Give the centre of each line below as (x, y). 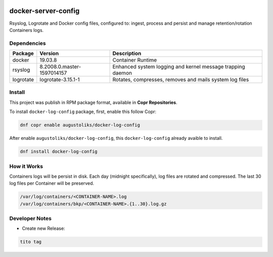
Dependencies (28, 43)
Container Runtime (135, 60)
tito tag (31, 242)
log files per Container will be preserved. (52, 183)
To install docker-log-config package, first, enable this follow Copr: (83, 112)
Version (49, 54)
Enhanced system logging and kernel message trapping (179, 67)
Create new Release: (43, 228)
